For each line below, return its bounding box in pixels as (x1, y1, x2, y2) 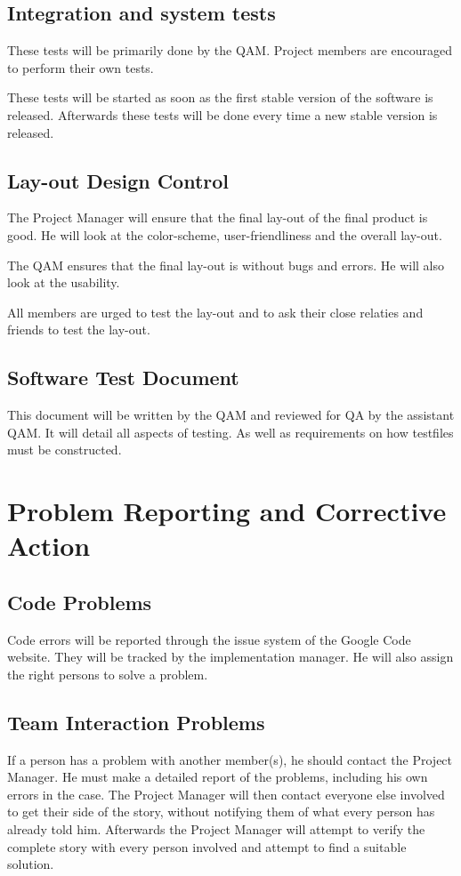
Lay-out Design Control (7, 166, 230, 194)
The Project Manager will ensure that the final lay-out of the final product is (7, 208, 428, 227)
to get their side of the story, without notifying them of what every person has (7, 802, 435, 821)
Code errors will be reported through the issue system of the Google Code (7, 630, 411, 648)
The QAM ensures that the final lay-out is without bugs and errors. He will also (7, 255, 445, 274)
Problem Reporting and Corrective (7, 493, 447, 529)
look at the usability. (7, 273, 120, 292)
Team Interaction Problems (7, 708, 265, 735)
